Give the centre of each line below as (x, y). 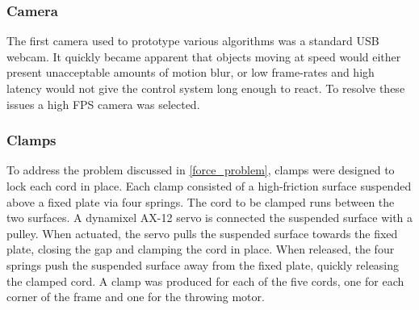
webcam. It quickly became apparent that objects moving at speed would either (204, 56)
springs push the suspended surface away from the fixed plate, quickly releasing (203, 264)
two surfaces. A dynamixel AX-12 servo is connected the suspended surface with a (210, 218)
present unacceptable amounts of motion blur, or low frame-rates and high (191, 72)
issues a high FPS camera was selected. (103, 104)
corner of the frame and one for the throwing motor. (136, 297)
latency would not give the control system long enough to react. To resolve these (206, 88)
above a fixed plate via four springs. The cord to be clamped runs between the (201, 201)
